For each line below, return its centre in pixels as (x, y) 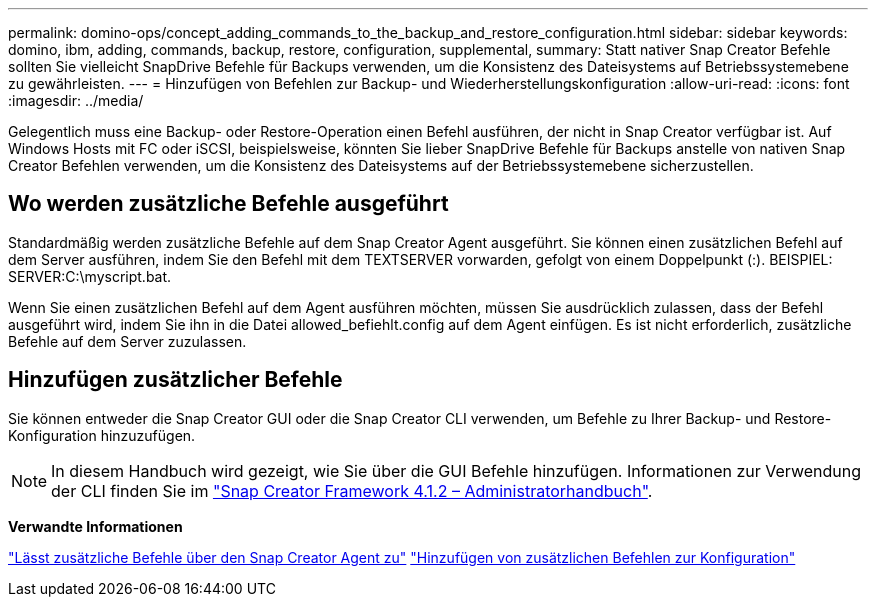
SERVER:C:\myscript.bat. (90, 276)
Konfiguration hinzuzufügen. (102, 435)
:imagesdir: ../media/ (76, 100)
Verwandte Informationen (95, 526)
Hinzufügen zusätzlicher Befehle (175, 380)
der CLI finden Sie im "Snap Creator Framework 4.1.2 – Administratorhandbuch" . (352, 490)
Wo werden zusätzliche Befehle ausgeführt (228, 204)
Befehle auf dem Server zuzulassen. (127, 341)
